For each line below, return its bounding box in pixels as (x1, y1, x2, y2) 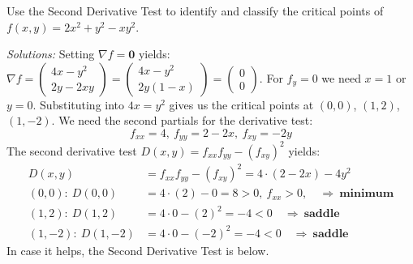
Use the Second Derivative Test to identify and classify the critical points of (6, 2, 384, 19)
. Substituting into (32, 96, 125, 113)
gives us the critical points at (169, 96, 314, 113)
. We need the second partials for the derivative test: (51, 112, 313, 129)
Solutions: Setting (6, 45, 95, 62)
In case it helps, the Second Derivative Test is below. (6, 241, 269, 258)
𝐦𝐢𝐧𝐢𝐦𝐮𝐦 (339, 188, 394, 200)
